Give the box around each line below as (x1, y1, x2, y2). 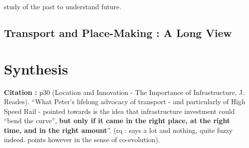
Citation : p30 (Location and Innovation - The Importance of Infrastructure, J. (4, 87, 245, 97)
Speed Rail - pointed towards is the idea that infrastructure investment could (4, 106, 235, 116)
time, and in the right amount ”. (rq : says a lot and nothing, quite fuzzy (4, 125, 233, 135)
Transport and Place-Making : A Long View (4, 25, 232, 40)
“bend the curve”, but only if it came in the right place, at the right (4, 115, 230, 126)
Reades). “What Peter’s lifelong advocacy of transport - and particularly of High (4, 96, 246, 107)
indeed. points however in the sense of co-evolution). (4, 134, 160, 145)
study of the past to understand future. (4, 1, 122, 11)
